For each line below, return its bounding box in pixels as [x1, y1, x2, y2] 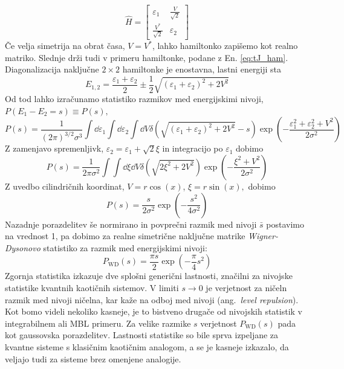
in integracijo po [162, 142, 223, 155]
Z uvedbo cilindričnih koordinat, [5, 179, 125, 192]
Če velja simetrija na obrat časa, [5, 39, 125, 52]
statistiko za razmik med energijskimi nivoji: [43, 241, 207, 254]
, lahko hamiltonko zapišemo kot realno [152, 39, 298, 52]
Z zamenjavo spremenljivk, [5, 142, 104, 155]
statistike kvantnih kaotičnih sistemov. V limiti [5, 281, 179, 294]
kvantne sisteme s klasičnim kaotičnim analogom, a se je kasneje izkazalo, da [5, 340, 289, 353]
